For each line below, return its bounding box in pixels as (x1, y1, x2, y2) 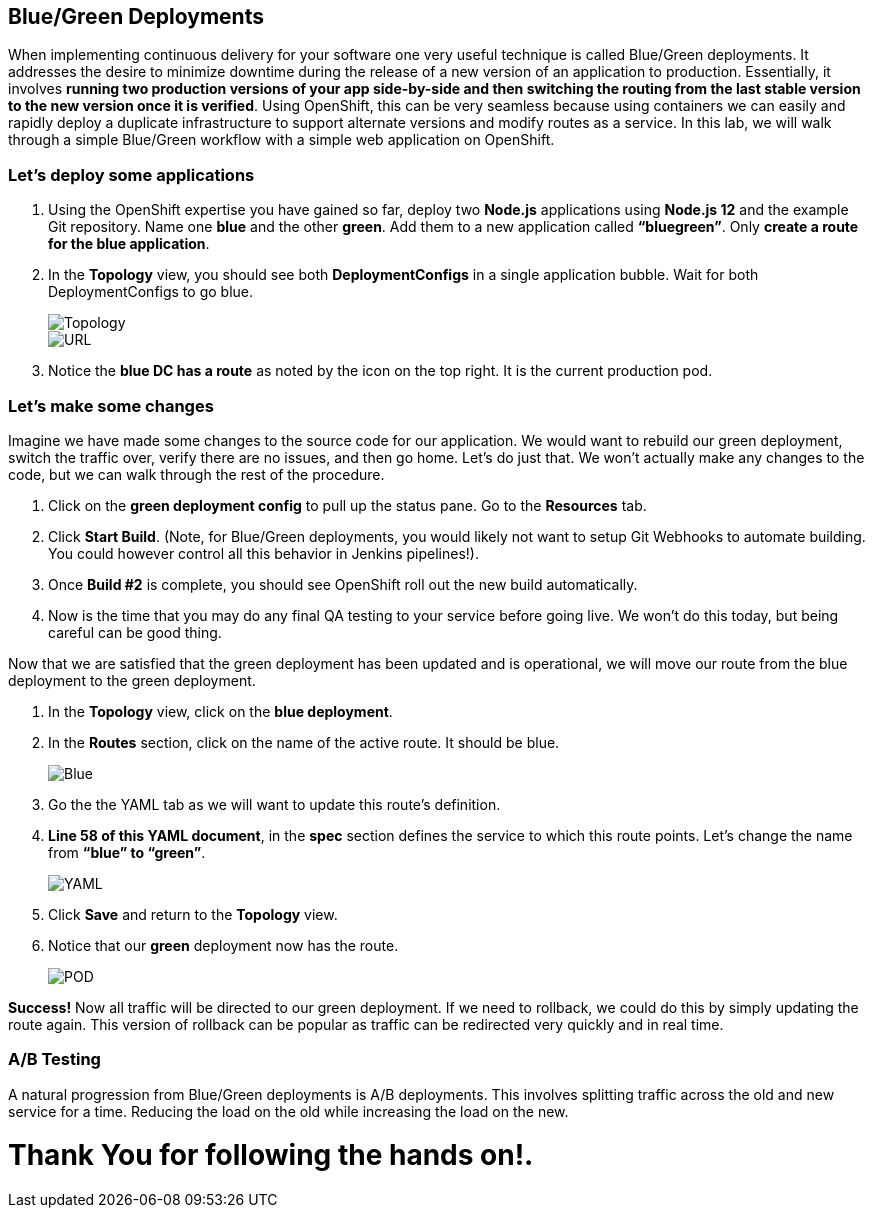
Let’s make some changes (8, 395, 214, 416)
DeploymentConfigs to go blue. (48, 283, 254, 301)
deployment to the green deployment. (8, 671, 256, 689)
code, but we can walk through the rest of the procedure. (8, 465, 385, 483)
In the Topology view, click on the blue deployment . (48, 702, 393, 720)
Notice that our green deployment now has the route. (48, 936, 399, 954)
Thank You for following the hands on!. (8, 1138, 534, 1173)
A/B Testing (8, 1049, 101, 1070)
